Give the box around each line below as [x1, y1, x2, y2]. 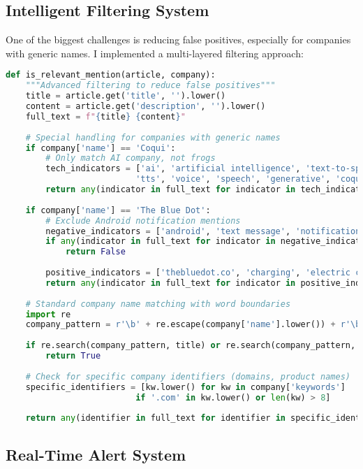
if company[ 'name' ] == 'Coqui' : [25, 143, 176, 153]
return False [65, 247, 126, 257]
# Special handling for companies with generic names [25, 132, 281, 143]
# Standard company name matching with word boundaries [25, 298, 291, 309]
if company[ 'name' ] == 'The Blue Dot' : [25, 205, 211, 215]
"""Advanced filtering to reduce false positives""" [25, 80, 276, 91]
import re [25, 309, 71, 319]
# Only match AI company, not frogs [45, 153, 216, 164]
